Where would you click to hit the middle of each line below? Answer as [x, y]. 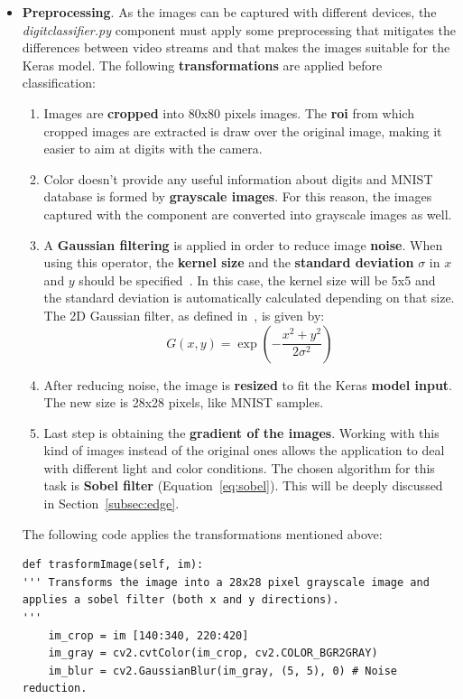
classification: [59, 83]
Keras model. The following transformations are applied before [202, 65]
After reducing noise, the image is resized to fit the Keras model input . [248, 384]
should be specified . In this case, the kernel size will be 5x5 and [257, 280]
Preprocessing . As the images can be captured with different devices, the [229, 12]
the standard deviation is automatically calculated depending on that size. [249, 298]
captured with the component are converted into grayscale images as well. [248, 214]
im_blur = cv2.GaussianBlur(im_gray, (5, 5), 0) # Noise [223, 671]
